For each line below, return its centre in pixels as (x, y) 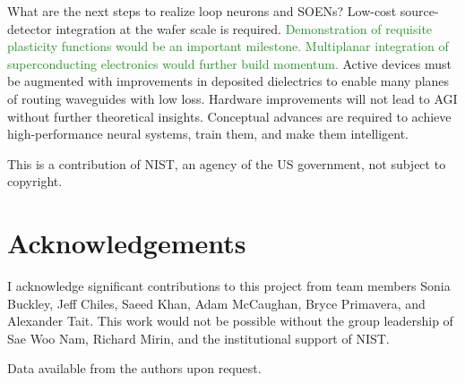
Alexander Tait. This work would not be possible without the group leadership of (230, 321)
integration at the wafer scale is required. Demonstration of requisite (244, 28)
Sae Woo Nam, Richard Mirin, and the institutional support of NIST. (198, 338)
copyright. (35, 181)
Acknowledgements (127, 243)
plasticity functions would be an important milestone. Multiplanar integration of (228, 46)
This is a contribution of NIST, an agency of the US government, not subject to (227, 163)
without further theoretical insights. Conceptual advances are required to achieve (229, 116)
